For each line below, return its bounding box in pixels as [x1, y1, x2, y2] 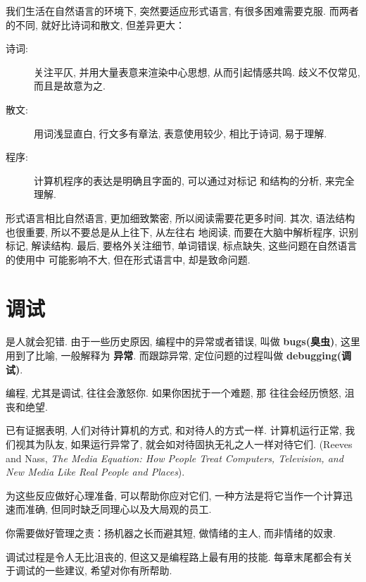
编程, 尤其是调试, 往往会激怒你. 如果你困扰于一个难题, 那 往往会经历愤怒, [6, 385, 341, 400]
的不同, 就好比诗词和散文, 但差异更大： [6, 17, 186, 32]
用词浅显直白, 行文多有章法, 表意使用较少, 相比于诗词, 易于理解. [34, 125, 327, 140]
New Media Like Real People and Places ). [6, 464, 185, 479]
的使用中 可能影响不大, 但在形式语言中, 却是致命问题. [6, 252, 251, 266]
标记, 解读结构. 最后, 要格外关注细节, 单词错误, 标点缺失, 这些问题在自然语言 [6, 238, 358, 253]
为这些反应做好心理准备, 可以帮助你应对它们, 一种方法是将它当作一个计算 [6, 488, 343, 502]
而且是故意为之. [34, 78, 106, 93]
